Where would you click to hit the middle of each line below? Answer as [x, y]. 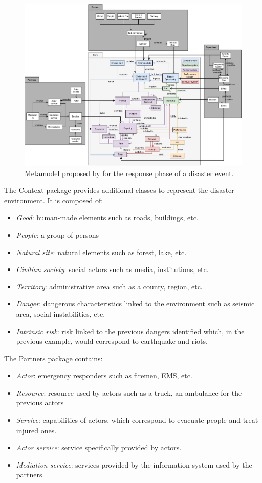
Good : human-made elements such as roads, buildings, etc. [107, 217]
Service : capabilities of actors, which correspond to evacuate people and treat [137, 420]
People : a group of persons [57, 234]
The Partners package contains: [53, 358]
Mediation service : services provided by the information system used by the [134, 464]
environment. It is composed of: [54, 200]
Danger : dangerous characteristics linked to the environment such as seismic [135, 304]
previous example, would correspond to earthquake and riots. [112, 341]
